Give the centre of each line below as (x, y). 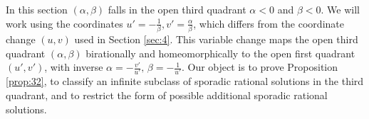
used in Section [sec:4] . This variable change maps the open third (216, 39)
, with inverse (74, 67)
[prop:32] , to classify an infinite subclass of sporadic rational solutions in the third (185, 81)
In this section (37, 9)
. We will (340, 9)
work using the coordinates (64, 23)
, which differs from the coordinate (269, 23)
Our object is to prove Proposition (263, 67)
